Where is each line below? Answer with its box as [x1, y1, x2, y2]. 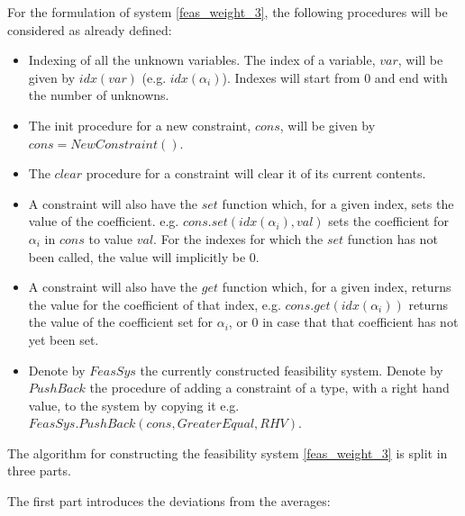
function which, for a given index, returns [222, 277, 451, 296]
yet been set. [28, 330, 99, 349]
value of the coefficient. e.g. [28, 212, 179, 231]
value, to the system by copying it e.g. [28, 395, 240, 414]
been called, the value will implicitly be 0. [28, 247, 260, 266]
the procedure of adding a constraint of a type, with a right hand [89, 378, 450, 397]
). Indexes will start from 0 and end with [222, 68, 448, 86]
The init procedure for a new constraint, [28, 115, 251, 134]
